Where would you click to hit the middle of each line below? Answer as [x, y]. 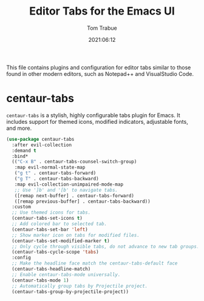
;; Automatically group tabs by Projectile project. [80, 286]
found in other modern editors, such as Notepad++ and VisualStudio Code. [100, 73]
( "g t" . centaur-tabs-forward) [55, 173]
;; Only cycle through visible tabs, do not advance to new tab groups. [106, 246]
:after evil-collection [42, 145]
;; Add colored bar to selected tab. [59, 224]
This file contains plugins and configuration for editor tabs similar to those [99, 67]
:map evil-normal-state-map [50, 167]
